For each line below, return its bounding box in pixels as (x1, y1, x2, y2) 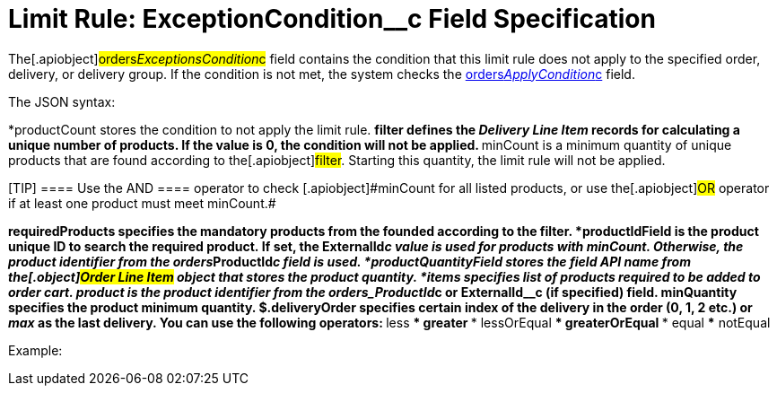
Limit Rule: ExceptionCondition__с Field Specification (8, 4, 656, 34)
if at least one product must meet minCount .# (8, 195, 276, 211)
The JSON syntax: (8, 93, 116, 109)
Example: (8, 342, 63, 358)
